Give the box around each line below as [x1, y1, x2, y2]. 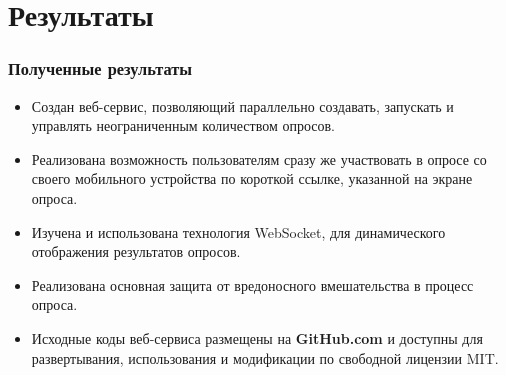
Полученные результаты [8, 56, 193, 81]
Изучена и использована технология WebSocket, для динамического [31, 221, 446, 242]
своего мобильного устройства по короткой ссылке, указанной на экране [31, 168, 473, 189]
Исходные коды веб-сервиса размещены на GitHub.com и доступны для [31, 327, 483, 348]
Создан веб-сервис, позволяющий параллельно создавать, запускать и [31, 95, 454, 116]
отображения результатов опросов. [31, 241, 241, 262]
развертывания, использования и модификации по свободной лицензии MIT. [31, 347, 499, 368]
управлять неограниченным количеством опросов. [31, 115, 335, 136]
